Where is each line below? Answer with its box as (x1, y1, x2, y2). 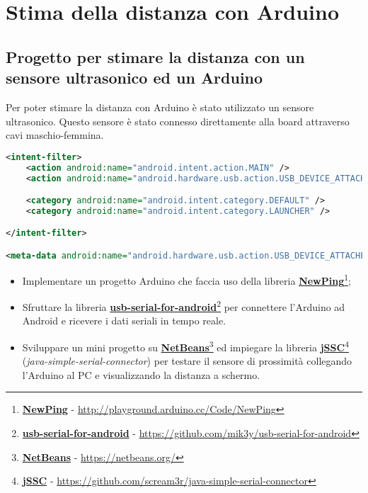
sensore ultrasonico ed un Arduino (6, 67, 263, 89)
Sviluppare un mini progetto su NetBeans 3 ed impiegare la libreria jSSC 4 (22, 337, 349, 354)
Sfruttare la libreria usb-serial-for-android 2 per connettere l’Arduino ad (22, 297, 345, 314)
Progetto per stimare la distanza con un (6, 45, 305, 67)
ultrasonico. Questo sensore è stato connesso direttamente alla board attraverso (6, 113, 350, 128)
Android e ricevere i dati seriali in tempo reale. (22, 313, 226, 328)
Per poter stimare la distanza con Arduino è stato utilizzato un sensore (6, 99, 314, 114)
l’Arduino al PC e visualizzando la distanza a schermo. (22, 367, 260, 382)
